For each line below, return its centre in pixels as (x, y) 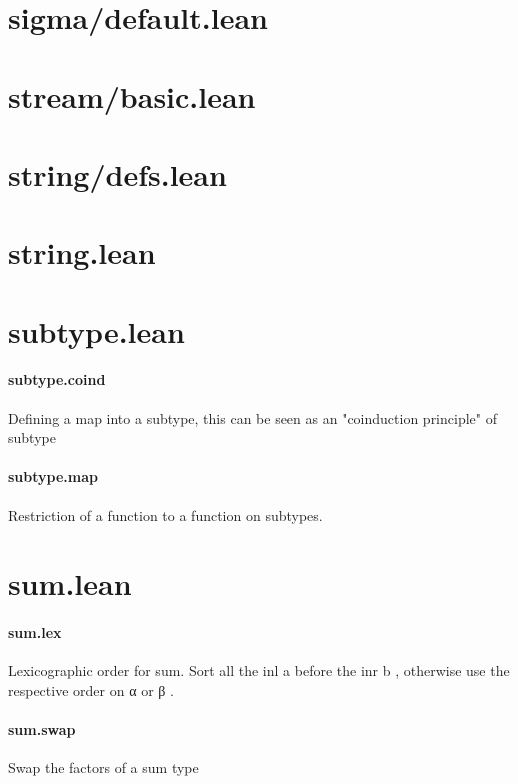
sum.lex (35, 632)
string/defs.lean (117, 173)
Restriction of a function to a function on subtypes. (165, 514)
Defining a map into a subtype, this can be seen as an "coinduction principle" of (252, 417)
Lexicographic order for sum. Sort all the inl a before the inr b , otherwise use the (259, 670)
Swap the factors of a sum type (103, 767)
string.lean (82, 252)
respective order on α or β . (91, 690)
